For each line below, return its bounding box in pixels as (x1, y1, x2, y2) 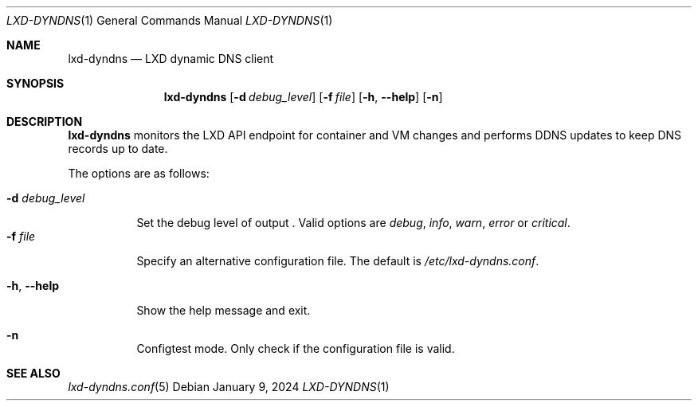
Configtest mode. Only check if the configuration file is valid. (136, 342, 455, 355)
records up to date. (68, 142, 168, 155)
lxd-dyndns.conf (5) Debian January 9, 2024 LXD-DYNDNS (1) (68, 380, 390, 393)
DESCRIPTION (6, 115, 83, 128)
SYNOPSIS (6, 76, 65, 90)
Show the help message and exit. (136, 303, 311, 317)
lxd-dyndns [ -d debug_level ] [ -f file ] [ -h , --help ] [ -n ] (163, 90, 443, 104)
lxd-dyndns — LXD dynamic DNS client (68, 52, 274, 65)
